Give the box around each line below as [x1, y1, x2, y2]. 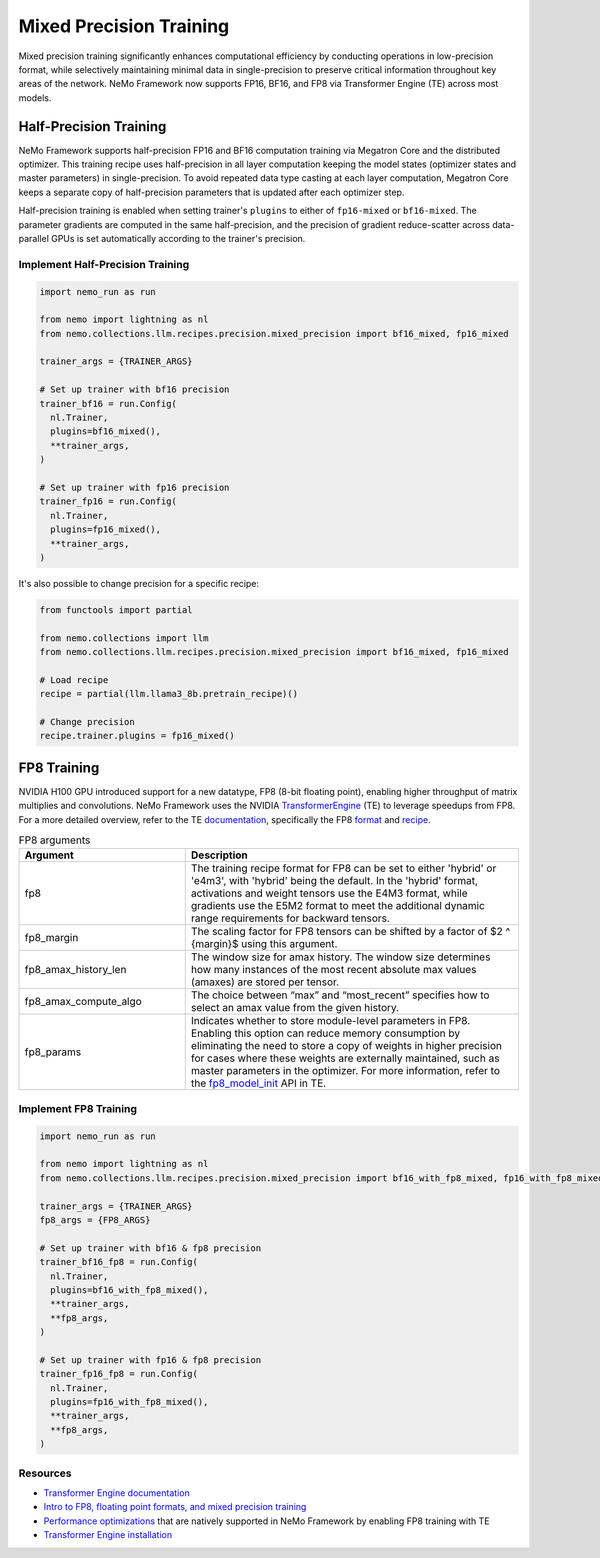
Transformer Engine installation [43, 1529, 173, 1541]
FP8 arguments [18, 833, 91, 847]
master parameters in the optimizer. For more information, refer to [190, 1064, 500, 1078]
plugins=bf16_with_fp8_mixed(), [50, 1284, 209, 1295]
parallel [18, 232, 50, 244]
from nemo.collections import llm [39, 632, 209, 644]
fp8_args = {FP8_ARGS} [39, 1214, 151, 1225]
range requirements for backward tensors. [190, 911, 390, 925]
